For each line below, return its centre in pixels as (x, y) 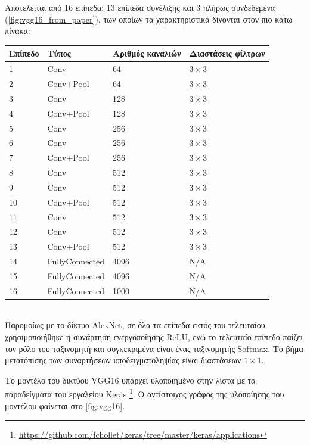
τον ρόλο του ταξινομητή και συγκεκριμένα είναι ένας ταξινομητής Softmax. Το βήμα (154, 348)
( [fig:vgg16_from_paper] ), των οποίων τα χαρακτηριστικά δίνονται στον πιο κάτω (149, 19)
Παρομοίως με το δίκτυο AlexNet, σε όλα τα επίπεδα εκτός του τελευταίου (135, 325)
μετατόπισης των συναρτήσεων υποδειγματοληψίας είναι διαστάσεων (123, 360)
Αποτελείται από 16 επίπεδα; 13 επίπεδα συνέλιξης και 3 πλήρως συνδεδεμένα (140, 7)
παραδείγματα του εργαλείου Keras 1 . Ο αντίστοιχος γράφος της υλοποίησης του (145, 393)
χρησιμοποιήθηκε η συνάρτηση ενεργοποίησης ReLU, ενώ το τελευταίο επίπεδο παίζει (154, 337)
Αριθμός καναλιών (147, 53)
